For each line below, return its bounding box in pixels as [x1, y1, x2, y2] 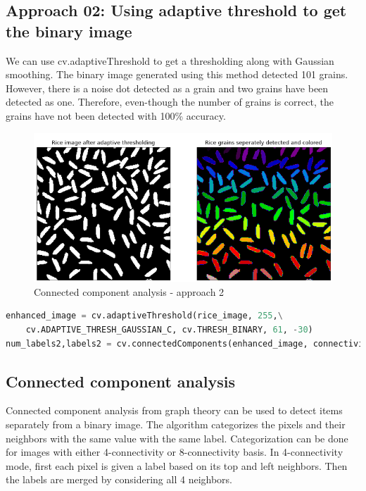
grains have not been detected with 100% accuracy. [6, 108, 226, 123]
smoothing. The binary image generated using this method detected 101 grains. [6, 67, 348, 82]
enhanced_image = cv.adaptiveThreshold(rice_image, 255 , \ [6, 311, 283, 321]
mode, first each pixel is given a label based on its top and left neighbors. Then [6, 458, 348, 473]
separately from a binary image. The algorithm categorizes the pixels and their [6, 417, 346, 432]
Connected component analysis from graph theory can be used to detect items [6, 403, 343, 418]
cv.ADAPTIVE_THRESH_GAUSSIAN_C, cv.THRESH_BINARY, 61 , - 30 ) [25, 325, 313, 335]
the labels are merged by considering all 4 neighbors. [6, 472, 232, 487]
